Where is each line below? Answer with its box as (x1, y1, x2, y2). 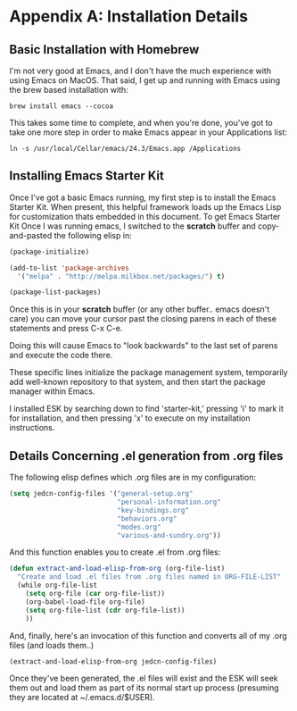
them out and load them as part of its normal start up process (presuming (9, 682, 279, 693)
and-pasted (9, 230, 53, 240)
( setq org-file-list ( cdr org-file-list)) (25, 606, 186, 615)
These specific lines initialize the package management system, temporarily (9, 367, 288, 378)
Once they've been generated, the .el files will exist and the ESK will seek (9, 673, 278, 684)
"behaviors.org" (117, 514, 177, 523)
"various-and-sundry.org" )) (117, 531, 221, 540)
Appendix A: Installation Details (9, 6, 248, 27)
